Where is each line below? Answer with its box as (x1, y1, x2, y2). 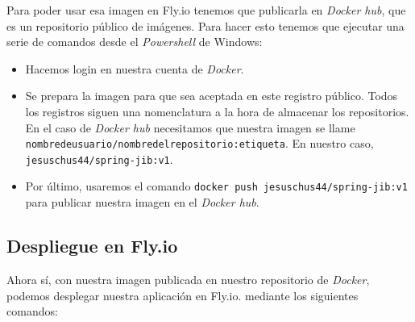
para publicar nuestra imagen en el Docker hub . (25, 194, 259, 211)
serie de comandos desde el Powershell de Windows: (6, 33, 263, 50)
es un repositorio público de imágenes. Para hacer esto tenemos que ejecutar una (6, 17, 405, 34)
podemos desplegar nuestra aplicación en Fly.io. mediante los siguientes (6, 286, 359, 303)
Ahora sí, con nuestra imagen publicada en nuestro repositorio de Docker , (6, 270, 370, 287)
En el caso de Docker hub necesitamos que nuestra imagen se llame (25, 119, 355, 136)
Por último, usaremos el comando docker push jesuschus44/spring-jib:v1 (25, 178, 408, 194)
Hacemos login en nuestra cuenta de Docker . (25, 60, 244, 77)
